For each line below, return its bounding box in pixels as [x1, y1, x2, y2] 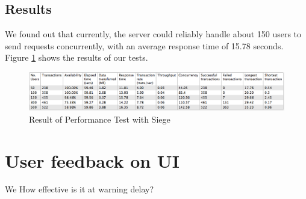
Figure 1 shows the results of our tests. [5, 51, 148, 64]
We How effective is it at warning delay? [5, 183, 154, 195]
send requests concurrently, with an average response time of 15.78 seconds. [5, 39, 284, 52]
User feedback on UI [5, 148, 180, 173]
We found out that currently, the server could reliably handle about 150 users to [5, 28, 302, 40]
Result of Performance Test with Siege [29, 112, 170, 125]
